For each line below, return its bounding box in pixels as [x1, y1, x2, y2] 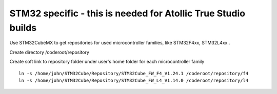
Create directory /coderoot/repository [9, 49, 90, 55]
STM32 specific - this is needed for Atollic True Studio [9, 8, 246, 19]
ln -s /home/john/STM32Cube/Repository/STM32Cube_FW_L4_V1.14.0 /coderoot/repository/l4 [18, 77, 249, 83]
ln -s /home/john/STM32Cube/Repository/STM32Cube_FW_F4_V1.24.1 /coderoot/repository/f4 [18, 70, 249, 76]
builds [9, 22, 37, 33]
